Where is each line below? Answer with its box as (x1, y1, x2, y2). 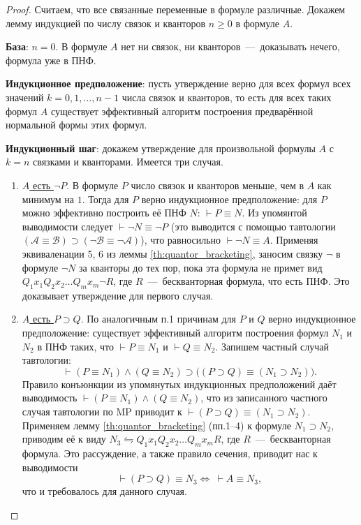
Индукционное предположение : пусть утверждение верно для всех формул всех (6, 76, 351, 91)
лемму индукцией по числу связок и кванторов (6, 15, 206, 30)
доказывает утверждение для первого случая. (22, 288, 214, 302)
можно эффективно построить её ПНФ (22, 205, 186, 220)
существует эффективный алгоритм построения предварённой (50, 103, 314, 118)
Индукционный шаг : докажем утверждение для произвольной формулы (6, 140, 316, 155)
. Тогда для (82, 191, 129, 206)
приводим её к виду (22, 431, 106, 446)
